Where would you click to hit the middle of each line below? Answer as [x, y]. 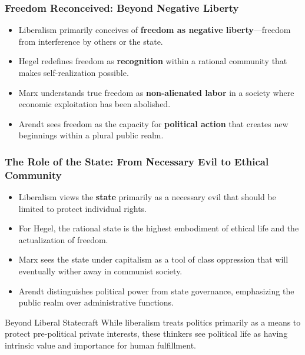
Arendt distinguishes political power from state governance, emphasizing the [156, 291]
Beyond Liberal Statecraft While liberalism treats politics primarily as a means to [153, 322]
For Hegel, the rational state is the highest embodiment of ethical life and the [159, 228]
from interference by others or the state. [91, 41]
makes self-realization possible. [74, 72]
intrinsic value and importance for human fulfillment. [100, 345]
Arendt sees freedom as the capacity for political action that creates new [153, 123]
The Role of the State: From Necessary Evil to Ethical [137, 161]
